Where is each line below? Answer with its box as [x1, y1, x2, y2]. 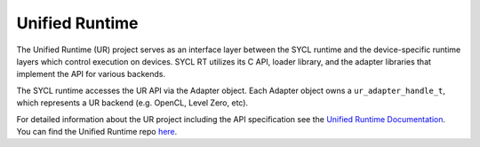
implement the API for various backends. [16, 69, 166, 80]
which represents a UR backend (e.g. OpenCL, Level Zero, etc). [16, 97, 249, 108]
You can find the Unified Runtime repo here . [16, 126, 178, 136]
